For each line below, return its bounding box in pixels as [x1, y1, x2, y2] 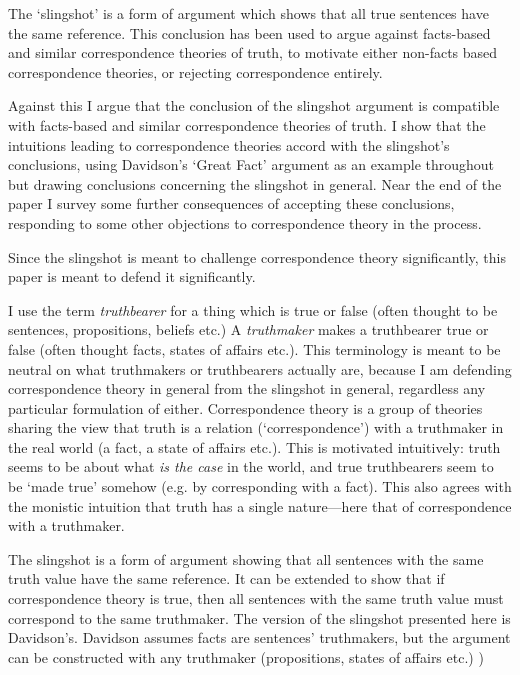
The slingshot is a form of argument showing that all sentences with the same [8, 548, 484, 569]
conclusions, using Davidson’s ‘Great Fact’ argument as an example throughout [8, 154, 495, 175]
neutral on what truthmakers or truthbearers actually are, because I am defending [8, 358, 512, 379]
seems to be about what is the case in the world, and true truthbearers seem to [8, 456, 494, 477]
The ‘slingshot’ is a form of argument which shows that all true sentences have [8, 3, 489, 23]
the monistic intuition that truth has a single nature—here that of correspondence [8, 495, 512, 516]
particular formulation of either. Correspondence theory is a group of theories [8, 397, 483, 418]
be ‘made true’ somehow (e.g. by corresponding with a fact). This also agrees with [8, 476, 512, 497]
